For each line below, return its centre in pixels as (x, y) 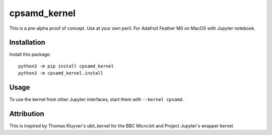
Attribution (27, 114)
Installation (27, 43)
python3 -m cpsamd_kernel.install (61, 73)
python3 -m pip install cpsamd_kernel (66, 66)
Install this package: (30, 54)
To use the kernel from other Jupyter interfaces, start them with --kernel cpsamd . (96, 99)
